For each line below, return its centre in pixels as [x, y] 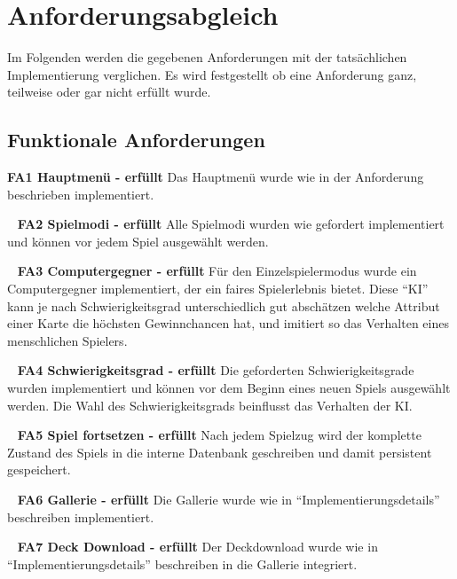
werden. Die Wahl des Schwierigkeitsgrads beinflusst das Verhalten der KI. [210, 405]
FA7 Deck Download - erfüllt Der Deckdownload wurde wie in [197, 547]
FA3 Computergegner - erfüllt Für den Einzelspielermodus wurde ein [217, 271]
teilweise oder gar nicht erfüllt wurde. [109, 92]
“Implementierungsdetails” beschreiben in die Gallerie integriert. [182, 563]
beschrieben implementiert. [81, 194]
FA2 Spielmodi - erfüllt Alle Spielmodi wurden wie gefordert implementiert [231, 224]
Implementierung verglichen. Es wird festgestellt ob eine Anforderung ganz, [212, 74]
